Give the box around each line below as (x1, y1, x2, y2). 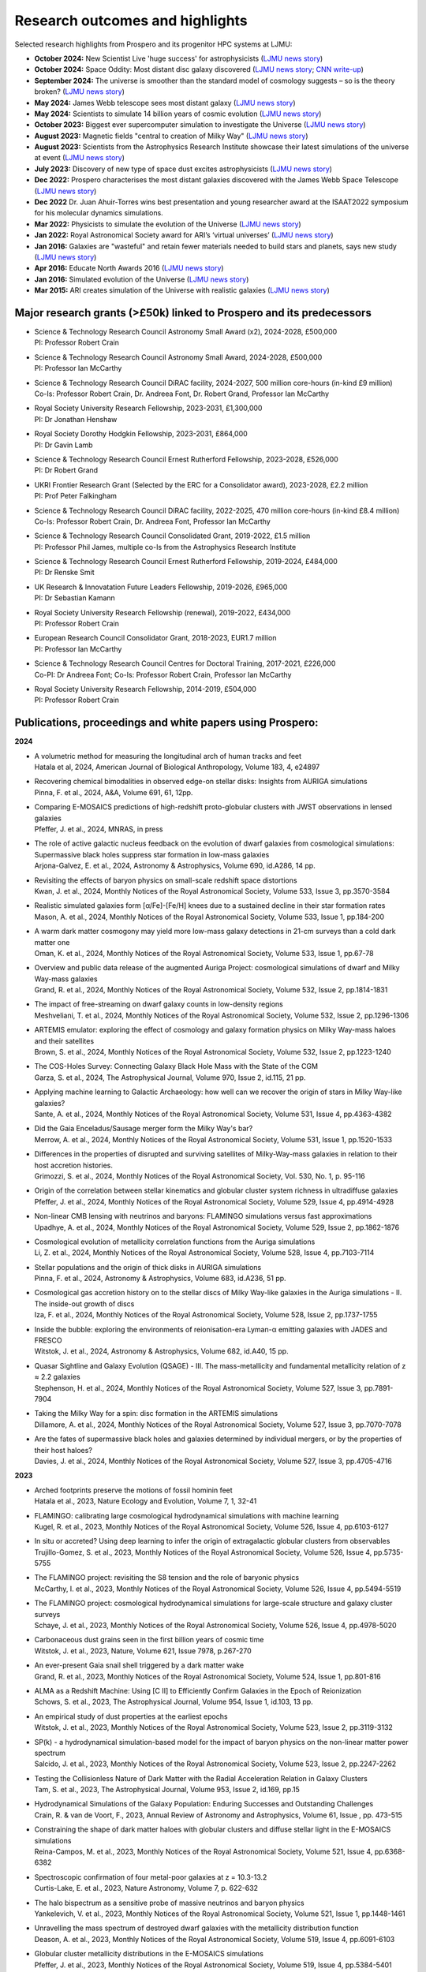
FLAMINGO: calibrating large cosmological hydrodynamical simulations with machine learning (34, 1511, 339, 1520)
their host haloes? (34, 1445, 92, 1455)
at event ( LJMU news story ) (34, 153, 125, 162)
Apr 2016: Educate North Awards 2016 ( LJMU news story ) (34, 263, 224, 273)
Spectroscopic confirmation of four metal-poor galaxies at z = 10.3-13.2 (34, 1872, 267, 1881)
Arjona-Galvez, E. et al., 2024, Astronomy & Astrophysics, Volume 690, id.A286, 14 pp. (34, 861, 316, 871)
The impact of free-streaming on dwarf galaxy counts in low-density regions (34, 999, 283, 1009)
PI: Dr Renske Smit (34, 568, 95, 577)
